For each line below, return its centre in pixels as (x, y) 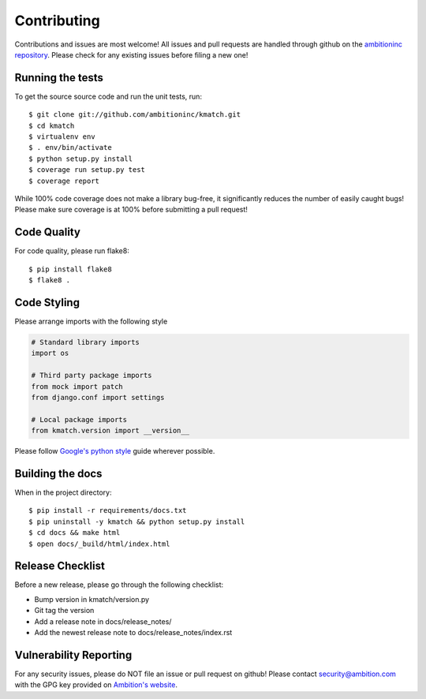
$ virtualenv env (62, 137)
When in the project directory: (63, 492)
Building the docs (58, 473)
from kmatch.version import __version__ (110, 431)
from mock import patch (77, 386)
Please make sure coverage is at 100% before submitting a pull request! (131, 210)
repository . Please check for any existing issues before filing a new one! (131, 54)
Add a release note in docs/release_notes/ (103, 621)
